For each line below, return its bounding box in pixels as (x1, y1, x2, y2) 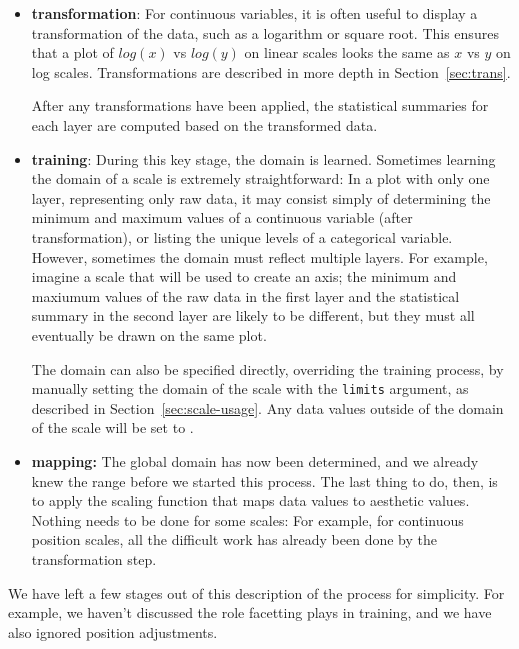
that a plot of (31, 42, 114, 63)
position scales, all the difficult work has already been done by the (31, 529, 438, 550)
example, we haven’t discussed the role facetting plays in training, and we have (8, 602, 492, 623)
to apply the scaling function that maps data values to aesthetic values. (31, 490, 470, 511)
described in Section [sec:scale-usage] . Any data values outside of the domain (31, 397, 504, 418)
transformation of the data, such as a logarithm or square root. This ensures (31, 22, 499, 43)
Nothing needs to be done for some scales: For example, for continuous (31, 509, 464, 530)
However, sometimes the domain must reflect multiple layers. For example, (31, 246, 488, 267)
